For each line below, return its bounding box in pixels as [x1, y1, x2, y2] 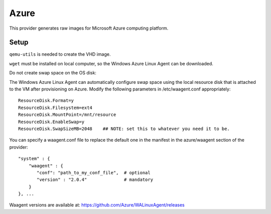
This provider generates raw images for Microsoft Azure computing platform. [9, 25, 169, 31]
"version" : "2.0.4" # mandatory [37, 177, 153, 183]
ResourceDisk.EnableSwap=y [18, 119, 85, 125]
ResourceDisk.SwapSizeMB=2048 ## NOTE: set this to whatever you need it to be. [18, 126, 230, 132]
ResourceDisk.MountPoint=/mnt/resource [18, 112, 116, 118]
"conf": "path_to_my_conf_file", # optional [37, 170, 151, 175]
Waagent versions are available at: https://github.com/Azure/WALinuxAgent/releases [9, 202, 185, 208]
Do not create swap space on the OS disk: [9, 70, 96, 76]
